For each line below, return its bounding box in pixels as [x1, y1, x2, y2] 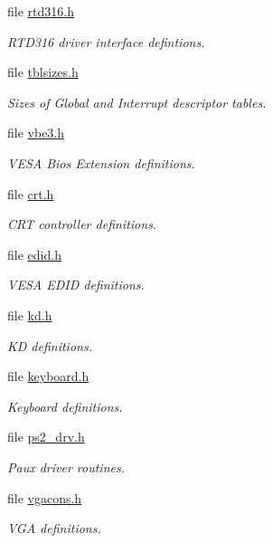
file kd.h [7, 305, 52, 324]
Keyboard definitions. [7, 396, 123, 415]
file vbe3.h [7, 123, 65, 142]
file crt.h [7, 184, 54, 203]
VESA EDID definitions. [7, 275, 145, 294]
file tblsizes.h [7, 62, 79, 81]
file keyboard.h [7, 367, 89, 386]
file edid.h [7, 244, 61, 263]
